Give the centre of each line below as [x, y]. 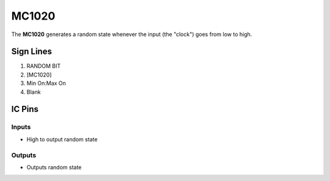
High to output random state [62, 139]
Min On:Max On [46, 83]
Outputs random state [54, 167]
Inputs [21, 127]
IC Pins [25, 109]
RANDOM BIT [44, 66]
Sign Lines [31, 52]
